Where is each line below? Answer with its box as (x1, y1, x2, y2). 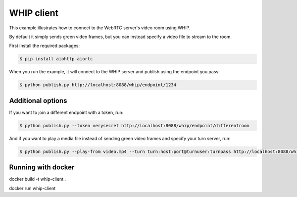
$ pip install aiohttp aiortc (19, 56, 93, 62)
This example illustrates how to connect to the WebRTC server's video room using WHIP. (9, 25, 191, 31)
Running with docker (9, 163, 75, 172)
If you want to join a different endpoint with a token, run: (9, 109, 124, 115)
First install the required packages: (9, 43, 80, 49)
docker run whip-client (9, 185, 56, 191)
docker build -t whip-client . (9, 176, 66, 182)
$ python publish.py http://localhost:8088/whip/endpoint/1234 (19, 82, 177, 88)
